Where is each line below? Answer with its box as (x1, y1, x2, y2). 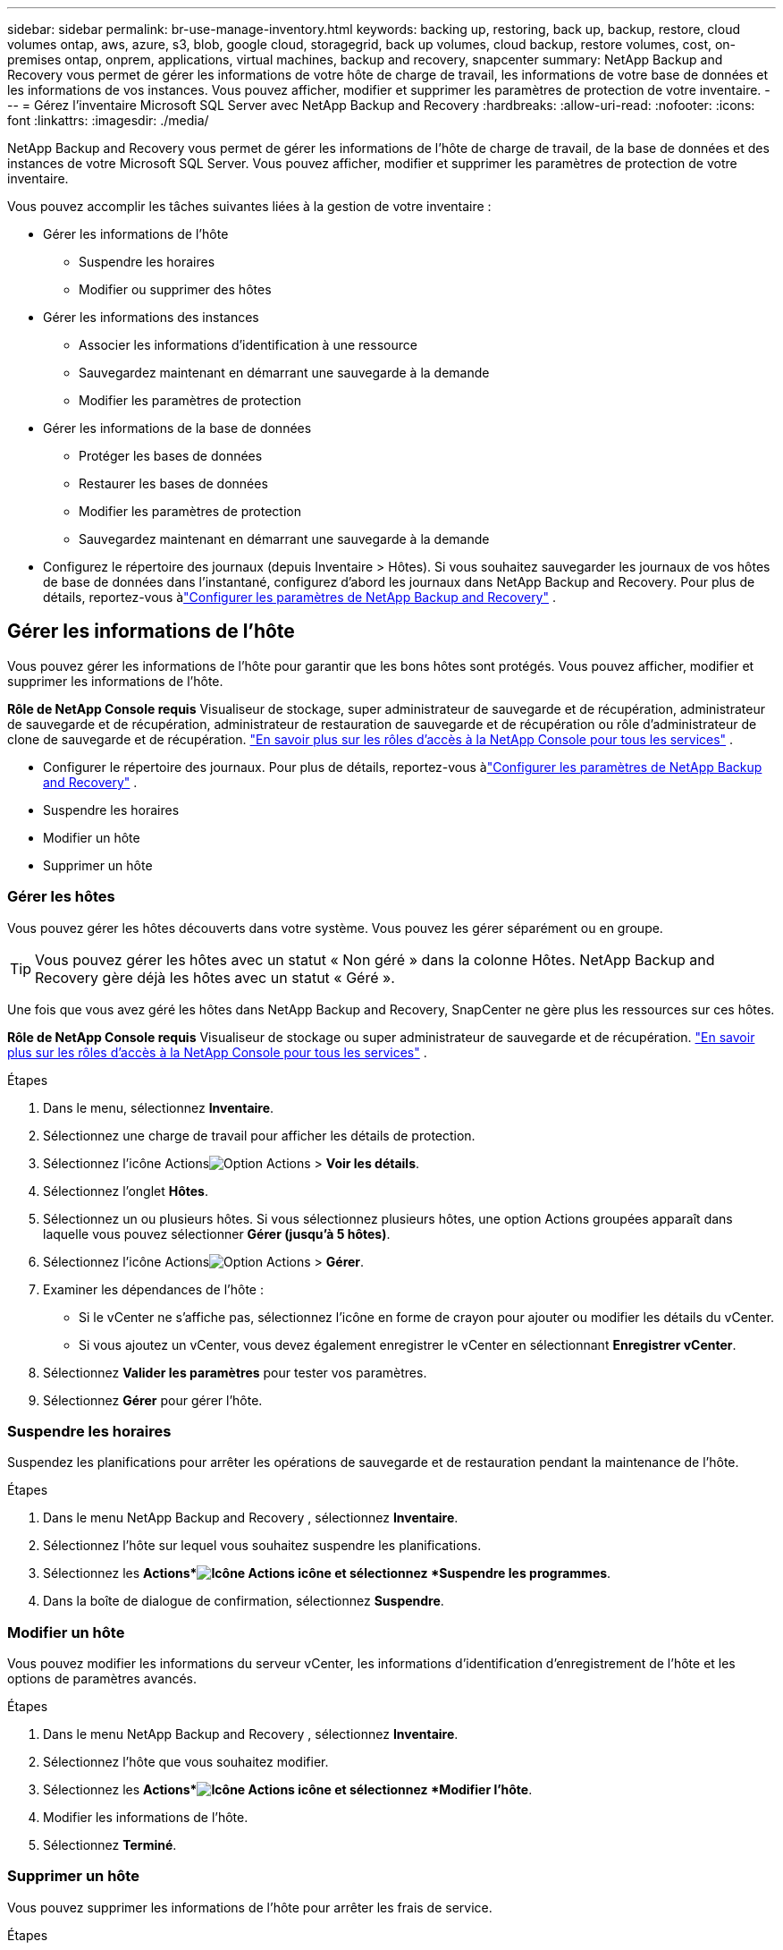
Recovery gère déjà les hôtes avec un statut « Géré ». (35, 968, 395, 987)
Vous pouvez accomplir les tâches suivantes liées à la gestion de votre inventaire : (7, 199, 492, 214)
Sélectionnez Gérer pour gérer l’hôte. (43, 1392, 263, 1408)
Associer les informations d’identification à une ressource (79, 337, 417, 352)
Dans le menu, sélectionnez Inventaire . (43, 1099, 274, 1115)
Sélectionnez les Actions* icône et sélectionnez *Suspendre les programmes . (43, 1565, 611, 1581)
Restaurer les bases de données (79, 476, 268, 491)
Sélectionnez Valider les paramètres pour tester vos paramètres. (43, 1364, 427, 1380)
